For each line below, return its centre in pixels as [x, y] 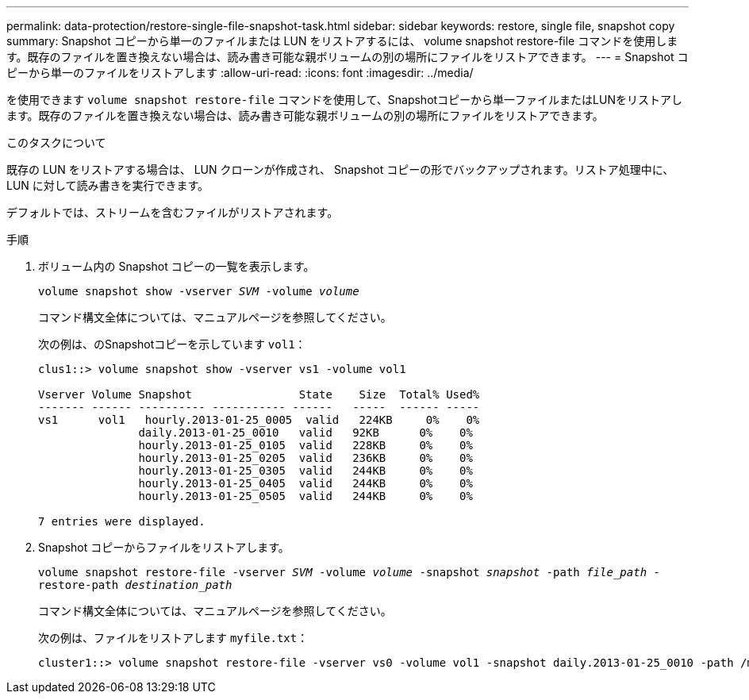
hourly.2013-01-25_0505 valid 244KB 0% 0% [305, 496]
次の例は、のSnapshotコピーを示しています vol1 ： [172, 344]
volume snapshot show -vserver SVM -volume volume [199, 291]
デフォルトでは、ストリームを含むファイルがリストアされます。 [173, 212]
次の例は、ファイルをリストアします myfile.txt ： [173, 638]
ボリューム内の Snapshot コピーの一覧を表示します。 [177, 266]
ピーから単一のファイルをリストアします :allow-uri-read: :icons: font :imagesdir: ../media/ [240, 73]
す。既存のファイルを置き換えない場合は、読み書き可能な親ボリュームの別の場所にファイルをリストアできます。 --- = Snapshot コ [348, 57]
